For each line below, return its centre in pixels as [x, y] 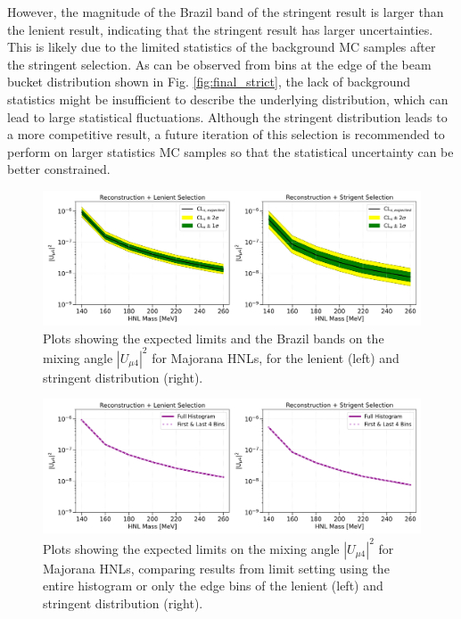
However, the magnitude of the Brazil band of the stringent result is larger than [226, 12]
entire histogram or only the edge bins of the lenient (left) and [213, 586]
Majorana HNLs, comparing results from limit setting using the [216, 568]
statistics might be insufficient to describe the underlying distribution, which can [228, 99]
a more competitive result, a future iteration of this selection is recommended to [226, 134]
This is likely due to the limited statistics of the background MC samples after [222, 47]
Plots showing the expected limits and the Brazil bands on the [214, 338]
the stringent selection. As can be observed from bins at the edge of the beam [219, 64]
